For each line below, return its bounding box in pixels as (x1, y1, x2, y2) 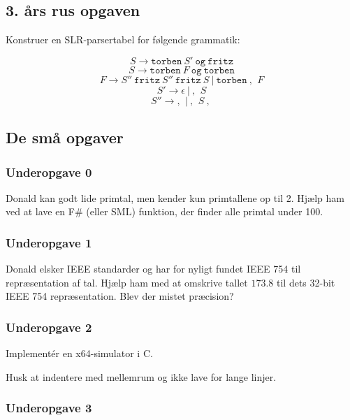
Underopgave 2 (6, 318, 92, 335)
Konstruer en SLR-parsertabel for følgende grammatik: (6, 32, 240, 47)
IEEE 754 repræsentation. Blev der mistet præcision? (6, 289, 234, 303)
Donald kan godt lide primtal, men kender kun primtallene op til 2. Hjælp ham (6, 190, 344, 205)
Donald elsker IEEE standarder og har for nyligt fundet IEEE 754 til (6, 261, 301, 276)
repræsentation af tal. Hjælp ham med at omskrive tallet (6, 275, 248, 289)
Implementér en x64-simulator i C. (6, 346, 153, 361)
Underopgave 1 (6, 233, 92, 251)
